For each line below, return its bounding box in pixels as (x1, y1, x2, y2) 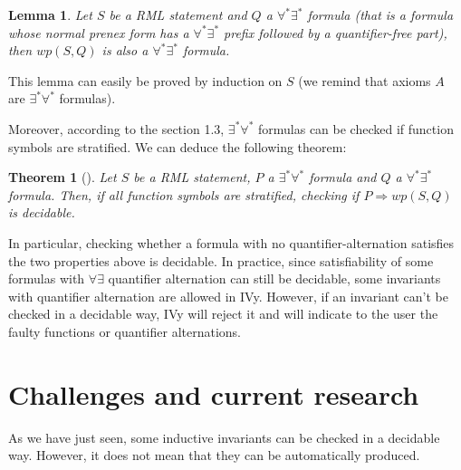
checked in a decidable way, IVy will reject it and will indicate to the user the (8, 304, 438, 323)
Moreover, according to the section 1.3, (8, 119, 225, 138)
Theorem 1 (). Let (8, 168, 117, 187)
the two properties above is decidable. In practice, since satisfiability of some (8, 251, 434, 270)
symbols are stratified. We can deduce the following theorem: (8, 137, 347, 156)
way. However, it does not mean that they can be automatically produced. (8, 446, 420, 465)
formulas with (8, 269, 85, 288)
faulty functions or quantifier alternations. (8, 321, 241, 341)
